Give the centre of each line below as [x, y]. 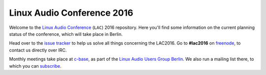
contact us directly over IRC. [38, 50]
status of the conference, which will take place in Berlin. [66, 34]
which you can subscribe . [35, 66]
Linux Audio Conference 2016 [71, 13]
